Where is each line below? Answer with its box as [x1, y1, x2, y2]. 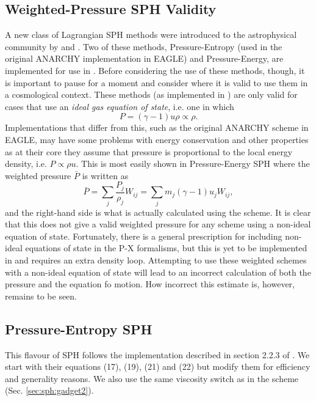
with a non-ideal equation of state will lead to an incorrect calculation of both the [5, 265, 311, 278]
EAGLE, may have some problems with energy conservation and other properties [5, 133, 309, 145]
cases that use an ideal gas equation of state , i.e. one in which [5, 100, 234, 112]
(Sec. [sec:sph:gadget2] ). [5, 384, 94, 397]
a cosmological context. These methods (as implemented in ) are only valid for [5, 88, 298, 101]
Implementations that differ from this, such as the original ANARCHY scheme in [5, 121, 309, 134]
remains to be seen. [5, 289, 77, 302]
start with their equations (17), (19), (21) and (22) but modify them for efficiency [5, 360, 311, 373]
